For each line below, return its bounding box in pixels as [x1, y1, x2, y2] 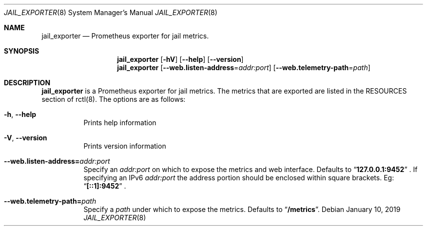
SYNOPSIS [4, 47, 39, 55]
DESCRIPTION [4, 78, 51, 87]
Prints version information [83, 142, 166, 150]
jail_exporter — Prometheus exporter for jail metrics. [41, 32, 209, 40]
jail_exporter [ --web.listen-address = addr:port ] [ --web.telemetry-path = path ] [117, 63, 370, 72]
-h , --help [4, 110, 37, 118]
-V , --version [4, 134, 47, 142]
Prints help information [83, 118, 156, 127]
